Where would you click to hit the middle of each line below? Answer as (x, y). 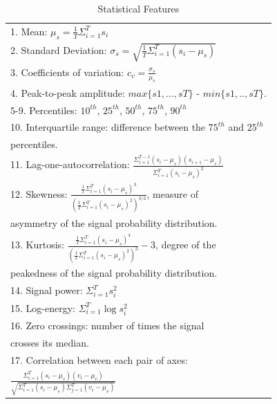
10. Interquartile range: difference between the (108, 127)
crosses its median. (50, 342)
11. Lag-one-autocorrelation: (70, 164)
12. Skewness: (39, 193)
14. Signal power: (47, 290)
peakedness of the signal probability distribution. (114, 273)
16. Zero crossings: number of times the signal (107, 325)
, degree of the (186, 245)
